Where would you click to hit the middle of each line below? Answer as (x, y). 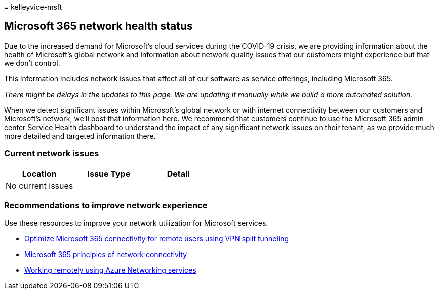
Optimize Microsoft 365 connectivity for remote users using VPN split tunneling (157, 239)
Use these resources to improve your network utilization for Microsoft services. (136, 223)
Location (39, 173)
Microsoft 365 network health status (98, 26)
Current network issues (52, 154)
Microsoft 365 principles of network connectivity (106, 255)
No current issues (39, 185)
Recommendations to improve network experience (106, 205)
